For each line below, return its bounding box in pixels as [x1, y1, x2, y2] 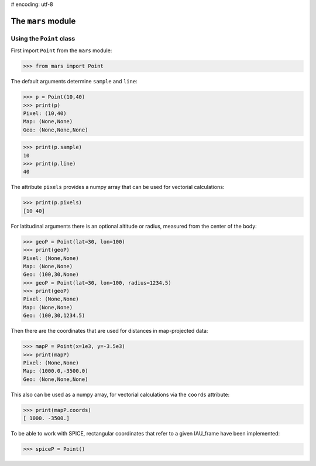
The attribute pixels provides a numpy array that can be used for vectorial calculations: [11, 184, 225, 191]
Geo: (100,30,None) [23, 271, 79, 278]
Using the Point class [11, 34, 75, 42]
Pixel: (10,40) [23, 110, 67, 117]
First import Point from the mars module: [11, 47, 112, 54]
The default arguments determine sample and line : [11, 78, 138, 85]
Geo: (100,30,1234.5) [23, 312, 85, 319]
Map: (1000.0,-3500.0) [23, 367, 88, 374]
